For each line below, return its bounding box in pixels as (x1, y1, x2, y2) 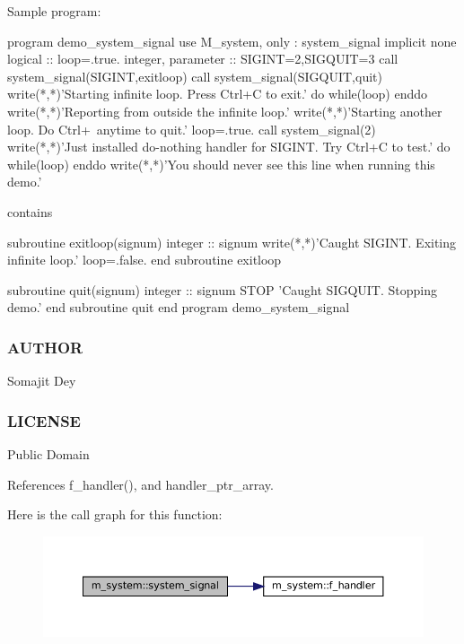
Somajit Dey (7, 371, 76, 390)
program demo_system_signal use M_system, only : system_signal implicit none (7, 31, 457, 50)
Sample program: (7, 2, 101, 20)
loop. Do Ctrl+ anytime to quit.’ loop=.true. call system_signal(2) (7, 119, 376, 138)
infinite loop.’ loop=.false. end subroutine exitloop (7, 250, 282, 269)
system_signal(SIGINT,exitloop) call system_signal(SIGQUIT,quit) (7, 66, 382, 85)
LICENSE (7, 409, 81, 431)
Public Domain (7, 444, 90, 463)
